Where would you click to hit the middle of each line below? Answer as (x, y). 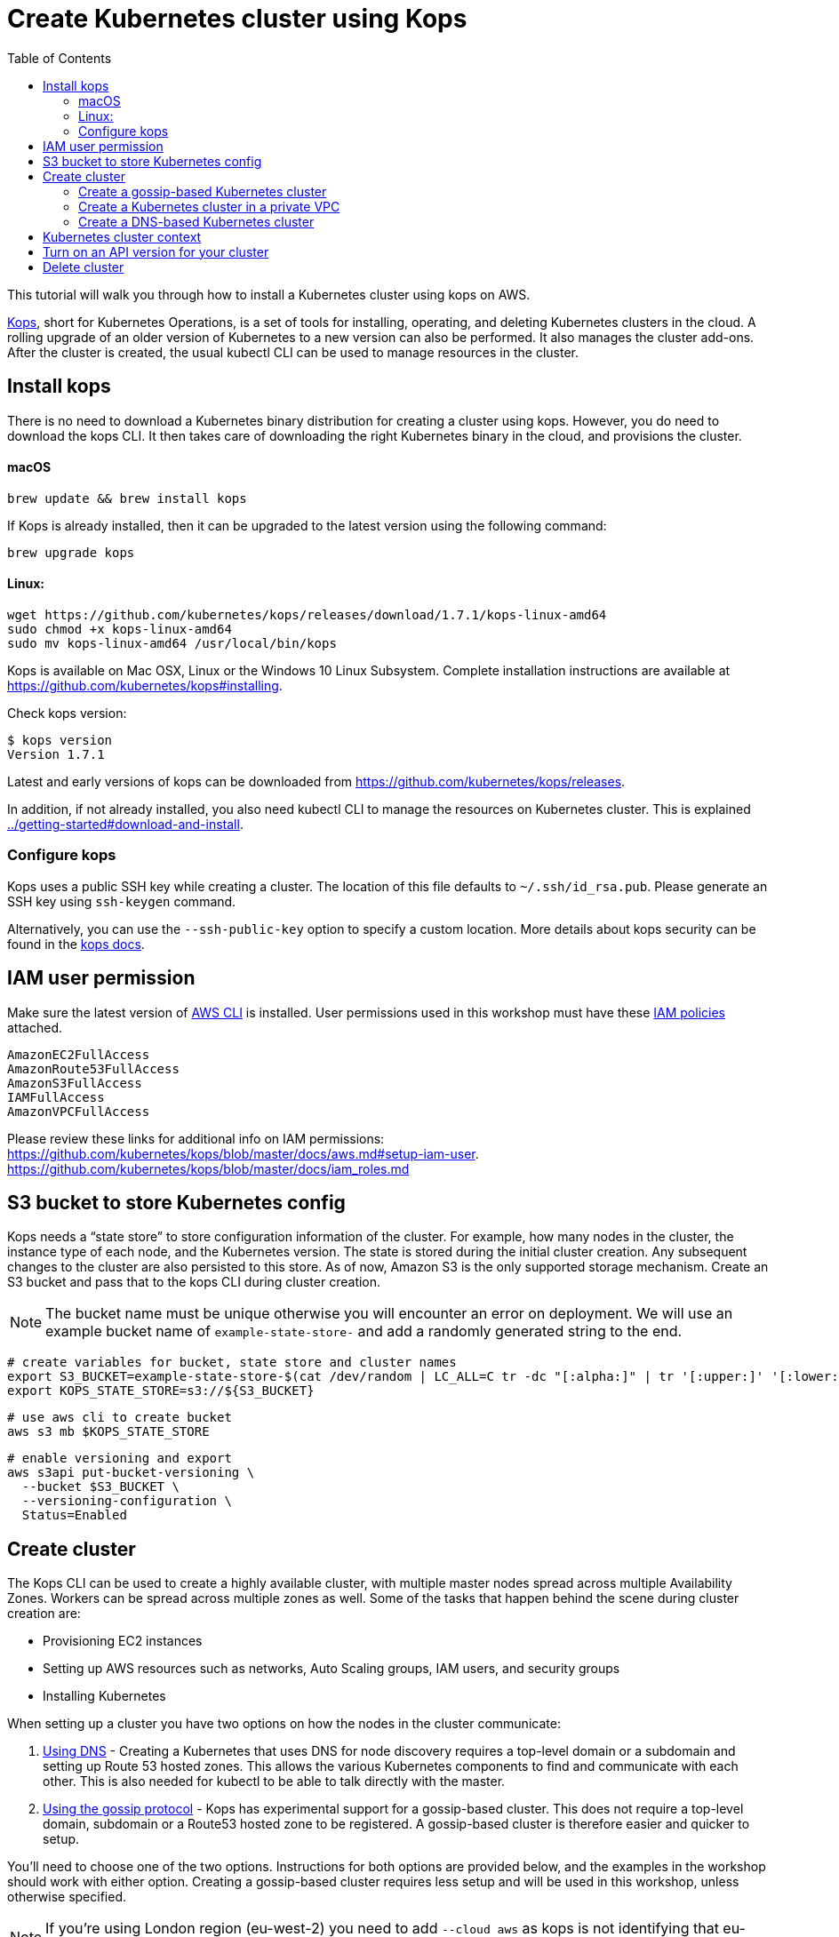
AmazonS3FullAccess (75, 1083)
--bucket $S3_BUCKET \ (100, 1487)
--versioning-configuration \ (127, 1501)
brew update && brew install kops (127, 498)
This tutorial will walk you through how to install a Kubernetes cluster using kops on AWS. (269, 294)
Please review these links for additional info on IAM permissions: (196, 1138)
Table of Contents (60, 58)
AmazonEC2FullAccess (79, 1054)
